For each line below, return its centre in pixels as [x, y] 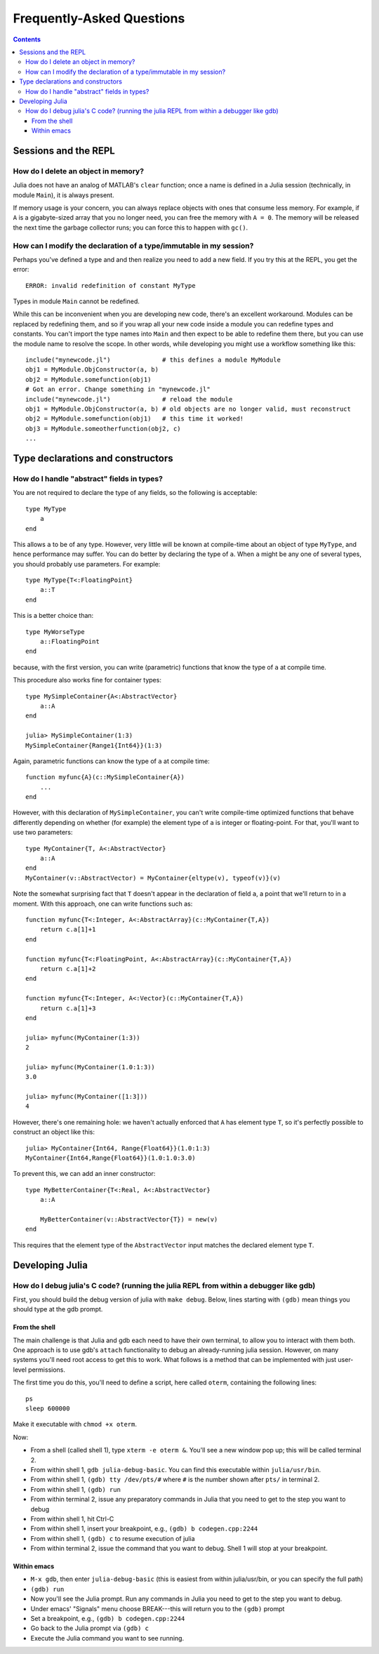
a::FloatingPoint [69, 642]
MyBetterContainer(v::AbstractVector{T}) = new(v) [129, 1219]
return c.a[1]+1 [68, 929]
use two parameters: [43, 833]
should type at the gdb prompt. [58, 1309]
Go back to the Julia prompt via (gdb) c [89, 1628]
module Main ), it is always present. [64, 195]
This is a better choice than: [53, 616]
